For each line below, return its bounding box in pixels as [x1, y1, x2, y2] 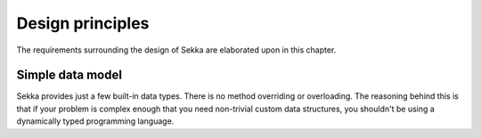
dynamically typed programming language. [16, 116, 175, 126]
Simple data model [16, 68, 122, 83]
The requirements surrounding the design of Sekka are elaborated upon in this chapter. [16, 45, 337, 55]
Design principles [16, 13, 150, 33]
